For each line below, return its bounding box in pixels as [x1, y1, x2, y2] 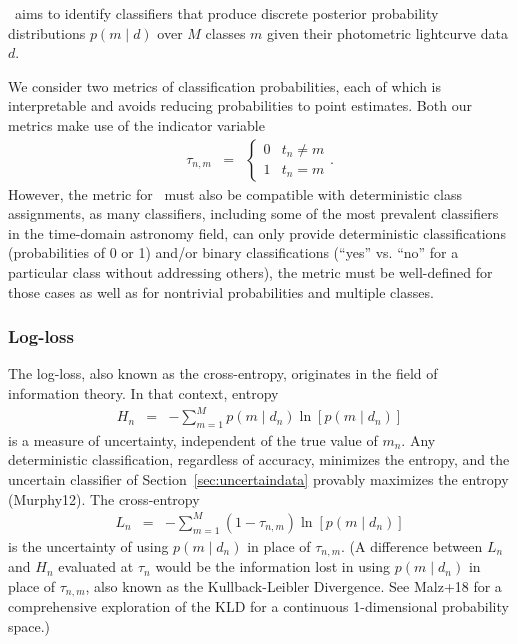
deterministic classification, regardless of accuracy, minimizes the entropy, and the [8, 449, 510, 470]
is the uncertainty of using [8, 535, 169, 556]
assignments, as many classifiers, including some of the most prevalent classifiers [8, 203, 499, 224]
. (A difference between [341, 535, 483, 556]
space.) [8, 615, 51, 636]
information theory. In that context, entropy [8, 382, 279, 403]
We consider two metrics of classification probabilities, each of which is [8, 75, 441, 96]
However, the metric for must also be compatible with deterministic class [8, 183, 462, 204]
